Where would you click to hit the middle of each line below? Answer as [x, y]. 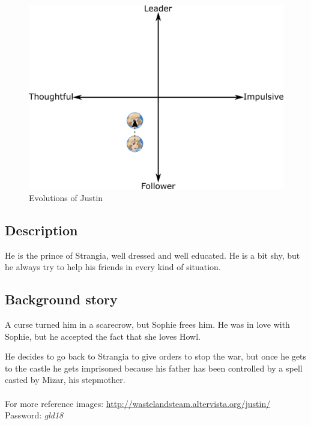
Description [41, 230]
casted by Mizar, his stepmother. [65, 380]
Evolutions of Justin [66, 197]
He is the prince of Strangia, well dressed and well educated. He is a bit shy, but [152, 255]
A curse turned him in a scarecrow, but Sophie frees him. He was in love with [147, 324]
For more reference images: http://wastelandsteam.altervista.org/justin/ [138, 403]
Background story [61, 299]
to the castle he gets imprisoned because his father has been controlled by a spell [154, 368]
